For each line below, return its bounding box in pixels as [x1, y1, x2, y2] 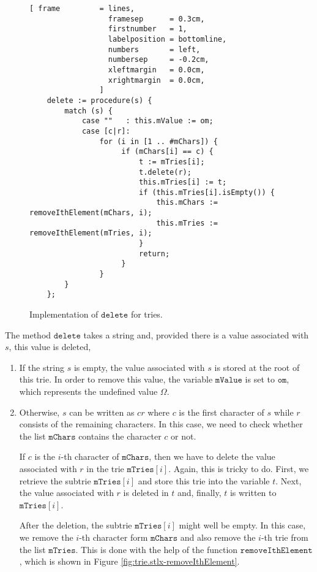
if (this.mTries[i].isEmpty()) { [138, 188, 275, 197]
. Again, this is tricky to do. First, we [168, 462, 309, 475]
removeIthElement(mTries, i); [29, 229, 152, 238]
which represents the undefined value [19, 385, 158, 397]
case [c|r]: [81, 126, 130, 135]
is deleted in [123, 486, 169, 499]
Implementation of [29, 308, 99, 321]
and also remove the [180, 530, 256, 543]
